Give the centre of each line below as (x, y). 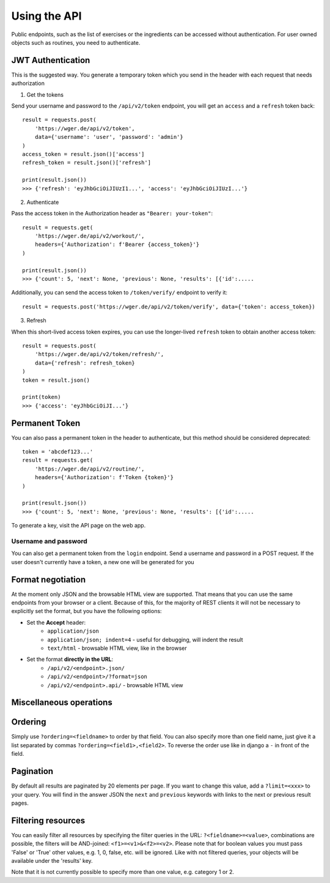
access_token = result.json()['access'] (83, 154)
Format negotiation (48, 579)
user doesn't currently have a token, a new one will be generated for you (103, 562)
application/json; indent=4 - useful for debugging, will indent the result (145, 639)
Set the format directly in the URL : (70, 659)
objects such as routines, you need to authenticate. (76, 42)
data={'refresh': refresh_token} (85, 363)
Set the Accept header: (56, 622)
